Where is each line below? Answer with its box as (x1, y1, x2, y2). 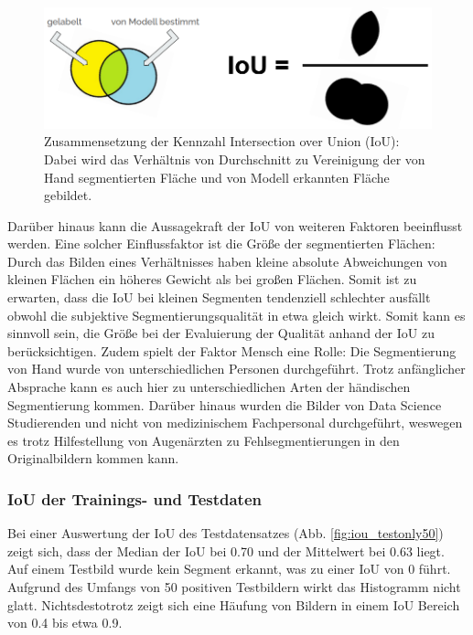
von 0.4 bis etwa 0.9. (7, 613, 123, 632)
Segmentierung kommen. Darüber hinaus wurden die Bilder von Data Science (7, 395, 442, 414)
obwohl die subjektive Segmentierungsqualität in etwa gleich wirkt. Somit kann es (7, 305, 466, 324)
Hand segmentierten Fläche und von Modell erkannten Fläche (44, 167, 390, 186)
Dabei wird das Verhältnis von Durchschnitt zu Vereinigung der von (44, 149, 425, 168)
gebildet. (44, 185, 92, 205)
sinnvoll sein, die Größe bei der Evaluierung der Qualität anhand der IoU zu (7, 323, 435, 343)
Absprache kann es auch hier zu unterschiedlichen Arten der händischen (7, 377, 411, 397)
